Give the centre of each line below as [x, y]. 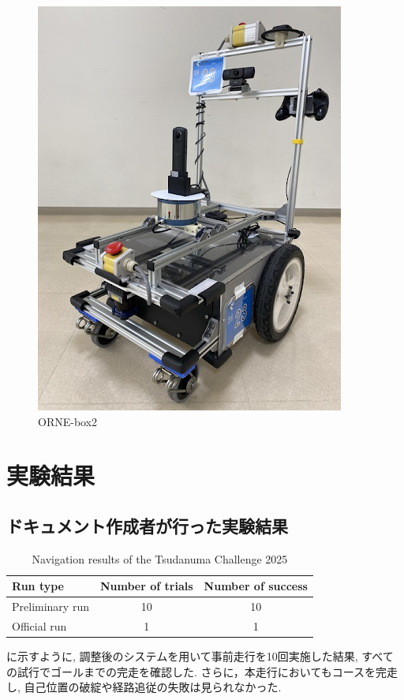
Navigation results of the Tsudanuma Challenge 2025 [160, 558]
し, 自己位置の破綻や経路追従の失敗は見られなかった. [144, 687]
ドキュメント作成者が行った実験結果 [147, 525]
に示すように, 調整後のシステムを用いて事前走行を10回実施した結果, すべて [200, 656]
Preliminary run [50, 606]
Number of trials [146, 586]
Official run [39, 626]
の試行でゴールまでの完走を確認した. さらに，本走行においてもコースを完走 [202, 671]
